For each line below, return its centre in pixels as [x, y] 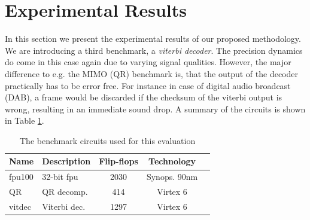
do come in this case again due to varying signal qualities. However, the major [148, 62]
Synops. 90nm [172, 177]
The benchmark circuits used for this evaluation [108, 140]
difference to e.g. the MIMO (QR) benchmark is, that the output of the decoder [151, 73]
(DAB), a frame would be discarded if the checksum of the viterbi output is [144, 97]
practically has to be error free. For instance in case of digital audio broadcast [148, 85]
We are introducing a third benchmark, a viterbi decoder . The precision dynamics [154, 50]
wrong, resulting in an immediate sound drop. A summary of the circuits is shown [155, 109]
